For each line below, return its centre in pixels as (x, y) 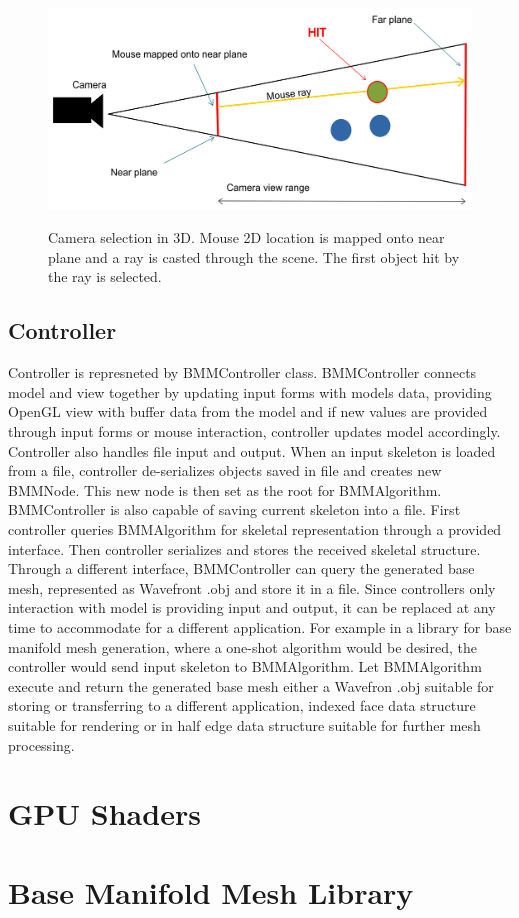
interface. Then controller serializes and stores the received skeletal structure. (244, 548)
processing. (41, 744)
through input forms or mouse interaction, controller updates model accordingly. (254, 431)
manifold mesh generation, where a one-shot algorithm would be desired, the (242, 646)
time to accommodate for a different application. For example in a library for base (260, 626)
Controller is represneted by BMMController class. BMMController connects (242, 372)
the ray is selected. (105, 276)
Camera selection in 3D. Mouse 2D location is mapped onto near (246, 237)
